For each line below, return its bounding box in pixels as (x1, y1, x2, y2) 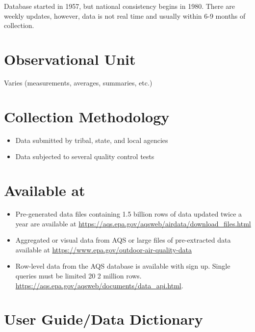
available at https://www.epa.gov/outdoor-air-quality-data (15, 244, 192, 254)
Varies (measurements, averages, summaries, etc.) (4, 77, 153, 87)
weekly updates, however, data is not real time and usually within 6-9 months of (4, 10, 246, 21)
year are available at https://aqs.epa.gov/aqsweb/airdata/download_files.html (15, 218, 251, 228)
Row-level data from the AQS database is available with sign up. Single (15, 261, 230, 271)
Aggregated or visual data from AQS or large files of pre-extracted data (15, 235, 231, 245)
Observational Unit (4, 49, 136, 69)
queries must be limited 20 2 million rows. (15, 270, 142, 280)
